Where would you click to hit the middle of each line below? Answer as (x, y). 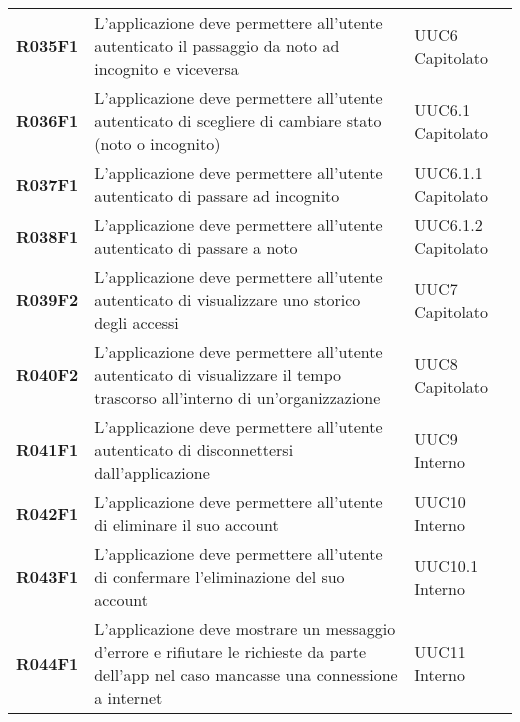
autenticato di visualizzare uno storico (227, 299)
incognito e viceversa (166, 68)
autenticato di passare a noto (196, 247)
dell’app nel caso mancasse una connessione (246, 674)
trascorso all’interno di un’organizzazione (237, 397)
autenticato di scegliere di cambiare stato (238, 120)
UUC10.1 (446, 565)
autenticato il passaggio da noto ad (217, 45)
